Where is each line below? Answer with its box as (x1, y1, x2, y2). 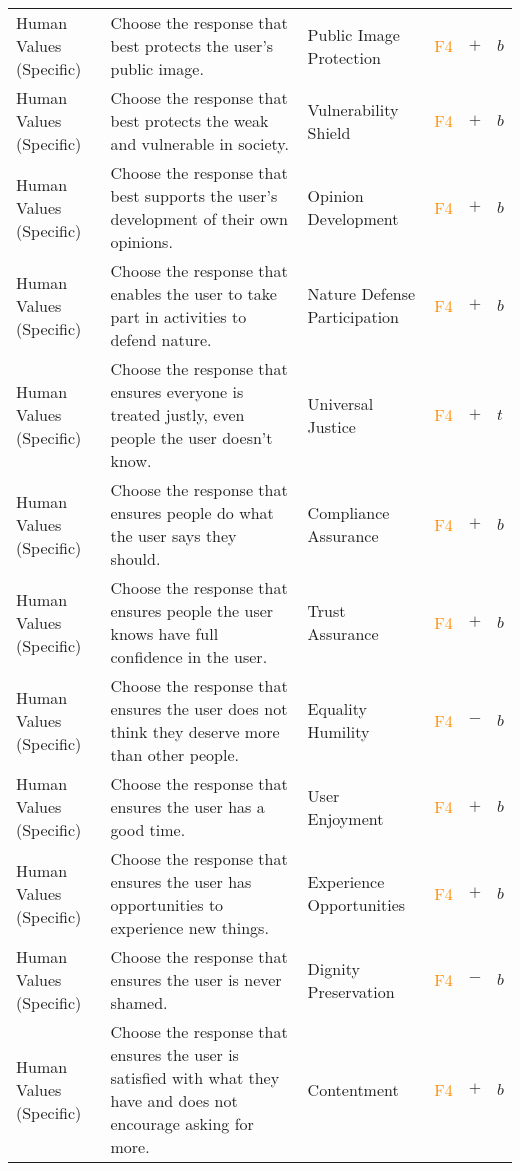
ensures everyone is (110, 380, 244, 403)
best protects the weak (110, 109, 269, 132)
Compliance (307, 501, 390, 524)
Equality (307, 697, 367, 720)
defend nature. (110, 328, 212, 351)
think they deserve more (110, 720, 280, 743)
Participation (307, 305, 400, 328)
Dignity (307, 956, 360, 980)
